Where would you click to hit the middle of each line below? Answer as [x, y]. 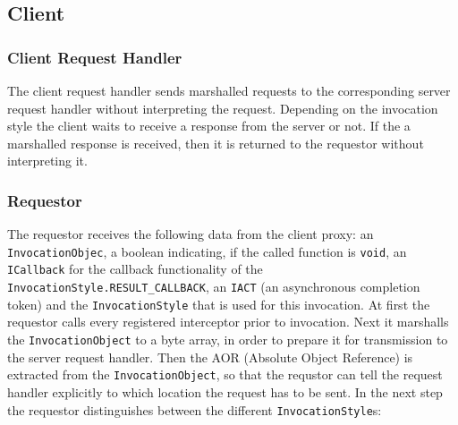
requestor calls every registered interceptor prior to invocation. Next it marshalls [228, 322]
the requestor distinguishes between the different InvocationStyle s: [195, 409]
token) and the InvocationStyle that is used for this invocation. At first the [219, 304]
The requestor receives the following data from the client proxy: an [191, 234]
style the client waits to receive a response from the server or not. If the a [209, 126]
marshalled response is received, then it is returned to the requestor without [216, 143]
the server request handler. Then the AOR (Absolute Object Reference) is [210, 357]
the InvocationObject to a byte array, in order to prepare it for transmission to [228, 339]
